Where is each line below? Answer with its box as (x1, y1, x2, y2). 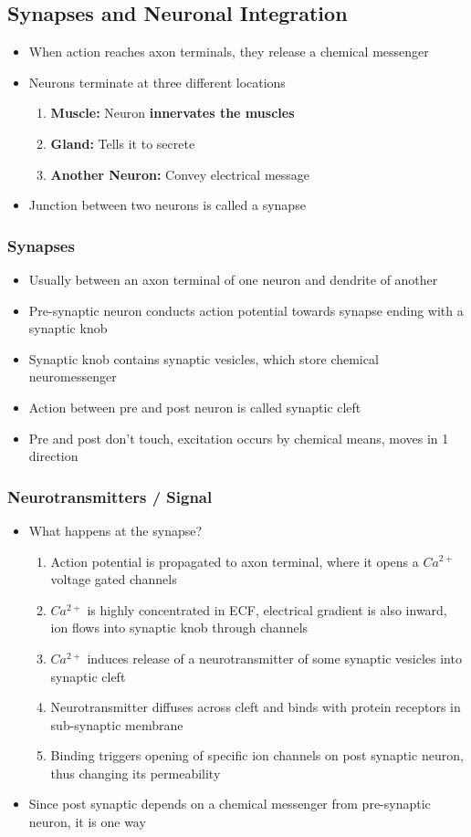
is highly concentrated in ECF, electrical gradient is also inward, (87, 600, 447, 619)
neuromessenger (28, 367, 117, 386)
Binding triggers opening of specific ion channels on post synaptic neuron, (50, 746, 464, 765)
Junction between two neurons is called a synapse (28, 195, 306, 214)
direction (28, 446, 78, 466)
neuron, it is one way (28, 812, 146, 832)
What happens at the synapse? (28, 520, 203, 539)
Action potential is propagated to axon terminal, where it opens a (50, 551, 419, 570)
